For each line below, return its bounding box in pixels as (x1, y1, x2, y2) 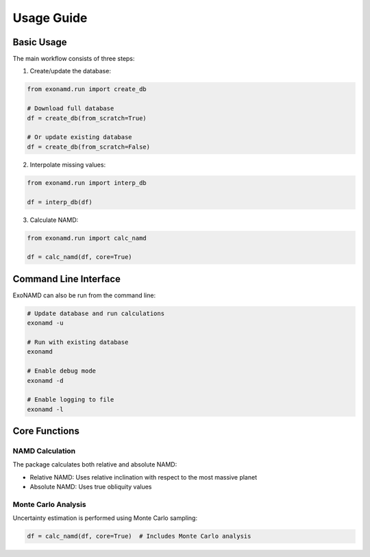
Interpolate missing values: (29, 160, 106, 169)
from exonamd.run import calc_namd (27, 234, 147, 242)
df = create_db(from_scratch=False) (27, 143, 151, 151)
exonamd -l (27, 405, 64, 413)
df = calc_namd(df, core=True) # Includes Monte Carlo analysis (27, 532, 251, 541)
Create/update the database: (29, 67, 111, 75)
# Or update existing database (27, 134, 133, 141)
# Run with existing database (27, 338, 129, 346)
